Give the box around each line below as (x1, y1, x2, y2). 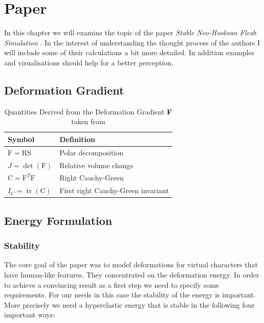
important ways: (4, 309, 55, 320)
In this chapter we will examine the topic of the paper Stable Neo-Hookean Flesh (4, 27, 257, 38)
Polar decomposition (59, 147, 124, 157)
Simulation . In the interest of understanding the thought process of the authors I (4, 37, 260, 48)
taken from (71, 116, 105, 127)
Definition (59, 133, 96, 144)
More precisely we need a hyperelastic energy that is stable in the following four (4, 299, 255, 310)
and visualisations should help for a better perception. (4, 57, 174, 67)
